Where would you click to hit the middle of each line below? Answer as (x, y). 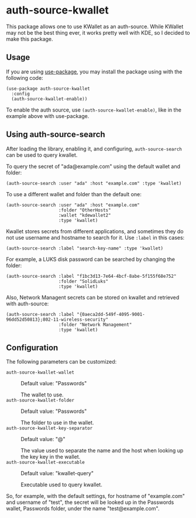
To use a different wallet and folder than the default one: (74, 194)
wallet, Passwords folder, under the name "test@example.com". (83, 509)
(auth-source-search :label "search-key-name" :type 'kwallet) (85, 248)
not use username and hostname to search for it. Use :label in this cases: (95, 237)
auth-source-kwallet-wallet (40, 373)
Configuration (32, 347)
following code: (25, 78)
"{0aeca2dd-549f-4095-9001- (111, 314)
